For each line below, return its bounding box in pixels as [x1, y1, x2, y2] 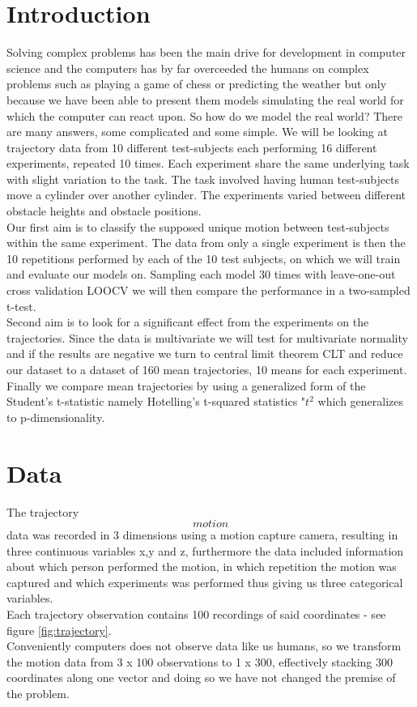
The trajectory [6, 503, 79, 520]
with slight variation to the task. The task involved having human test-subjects [6, 170, 400, 187]
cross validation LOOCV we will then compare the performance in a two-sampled [6, 282, 411, 299]
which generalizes [317, 393, 404, 410]
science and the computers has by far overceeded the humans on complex [6, 59, 369, 76]
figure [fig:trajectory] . [6, 621, 112, 638]
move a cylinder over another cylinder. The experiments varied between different [6, 186, 406, 203]
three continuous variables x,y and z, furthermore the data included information [6, 542, 404, 559]
